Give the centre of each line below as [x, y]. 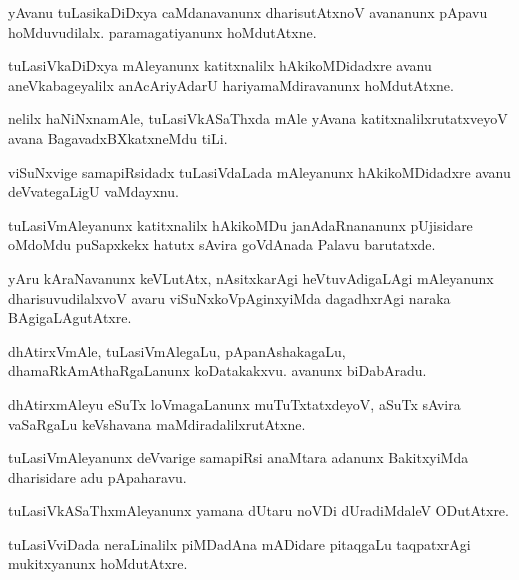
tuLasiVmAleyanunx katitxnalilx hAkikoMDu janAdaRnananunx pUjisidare [240, 224]
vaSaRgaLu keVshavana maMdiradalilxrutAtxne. [157, 423]
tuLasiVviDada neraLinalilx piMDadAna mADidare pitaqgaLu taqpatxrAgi [239, 543]
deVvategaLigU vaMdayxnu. [93, 191]
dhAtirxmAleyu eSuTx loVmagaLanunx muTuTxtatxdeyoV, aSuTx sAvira [234, 403]
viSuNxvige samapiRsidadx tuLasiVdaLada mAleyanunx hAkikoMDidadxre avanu [259, 171]
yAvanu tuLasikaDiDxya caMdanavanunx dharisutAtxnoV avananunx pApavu [248, 12]
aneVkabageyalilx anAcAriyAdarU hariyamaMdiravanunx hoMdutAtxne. [231, 84]
